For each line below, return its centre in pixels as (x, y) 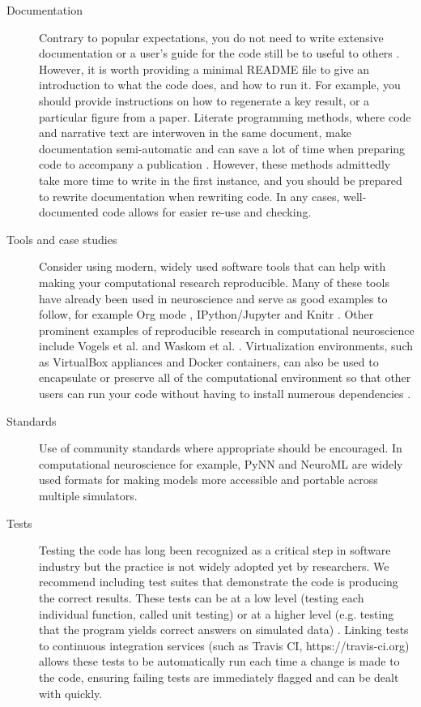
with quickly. (71, 693)
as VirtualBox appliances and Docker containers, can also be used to (209, 361)
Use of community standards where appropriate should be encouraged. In (221, 448)
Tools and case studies (62, 239)
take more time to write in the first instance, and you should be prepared (221, 180)
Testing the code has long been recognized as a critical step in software (215, 550)
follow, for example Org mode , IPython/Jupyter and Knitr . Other (206, 314)
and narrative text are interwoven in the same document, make (195, 133)
